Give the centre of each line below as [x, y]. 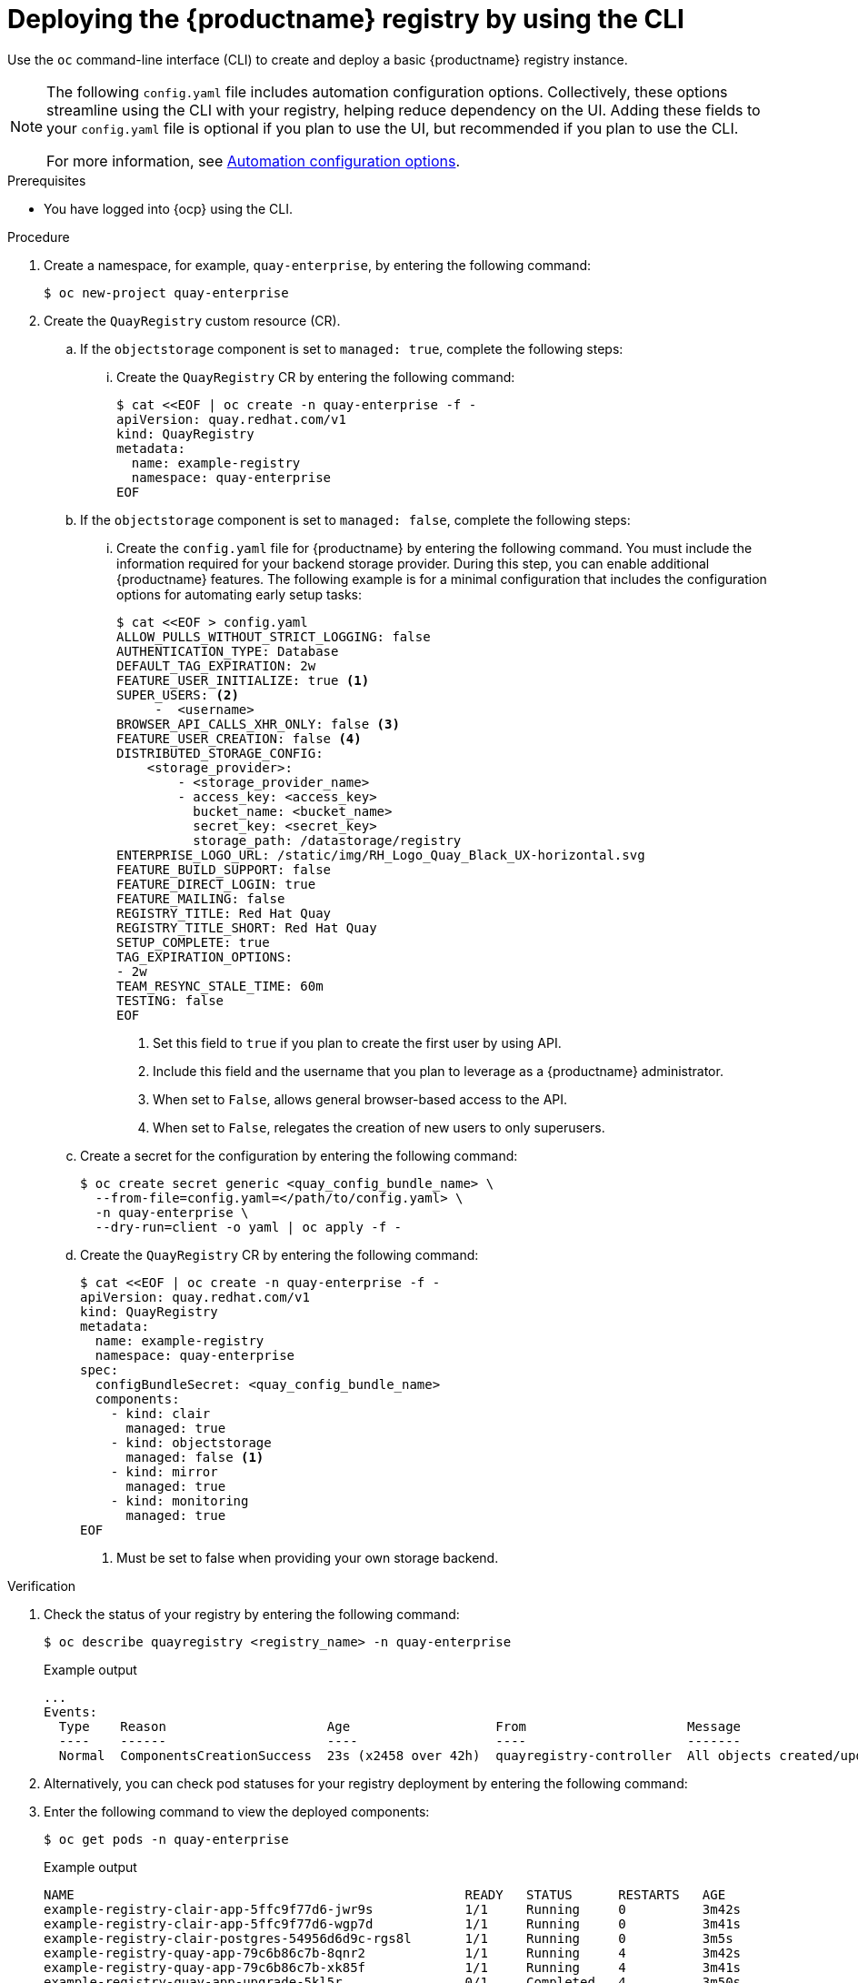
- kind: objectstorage [191, 1442]
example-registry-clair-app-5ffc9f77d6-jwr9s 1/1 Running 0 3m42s [393, 1909]
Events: [71, 1711]
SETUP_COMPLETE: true [193, 942]
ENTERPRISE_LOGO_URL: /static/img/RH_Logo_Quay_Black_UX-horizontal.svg [381, 855]
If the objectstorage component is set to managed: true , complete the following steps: [352, 348]
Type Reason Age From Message [400, 1726]
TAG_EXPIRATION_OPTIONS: [205, 956]
